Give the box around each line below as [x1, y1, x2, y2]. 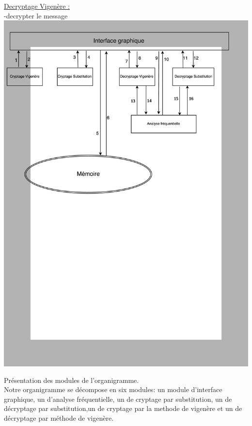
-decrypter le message [4, 10, 68, 20]
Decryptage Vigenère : [4, 1, 70, 11]
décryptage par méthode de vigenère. [4, 412, 114, 423]
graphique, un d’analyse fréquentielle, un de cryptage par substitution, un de [4, 394, 232, 404]
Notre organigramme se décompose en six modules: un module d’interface [4, 384, 222, 394]
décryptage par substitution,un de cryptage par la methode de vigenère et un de [4, 403, 242, 413]
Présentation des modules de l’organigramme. [4, 375, 139, 385]
